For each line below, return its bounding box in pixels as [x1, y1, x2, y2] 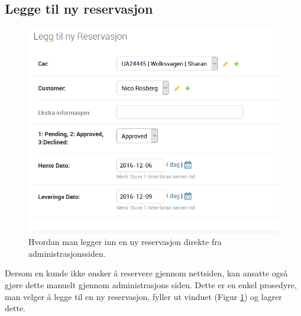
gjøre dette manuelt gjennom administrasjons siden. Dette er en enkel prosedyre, [5, 278, 297, 291]
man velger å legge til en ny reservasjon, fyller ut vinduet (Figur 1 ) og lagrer [5, 290, 282, 302]
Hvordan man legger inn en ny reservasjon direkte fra [28, 236, 222, 248]
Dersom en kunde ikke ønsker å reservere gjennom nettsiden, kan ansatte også [5, 267, 288, 279]
